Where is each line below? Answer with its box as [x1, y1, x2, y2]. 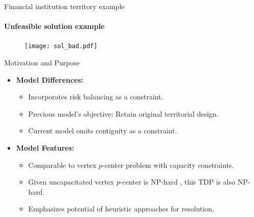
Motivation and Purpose [4, 57, 80, 68]
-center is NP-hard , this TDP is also [120, 176, 235, 187]
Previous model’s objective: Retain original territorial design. [28, 108, 219, 119]
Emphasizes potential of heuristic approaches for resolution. [28, 203, 214, 214]
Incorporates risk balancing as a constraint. [28, 91, 163, 102]
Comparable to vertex [28, 159, 97, 170]
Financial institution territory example [4, 1, 125, 11]
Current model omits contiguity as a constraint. [28, 125, 177, 136]
